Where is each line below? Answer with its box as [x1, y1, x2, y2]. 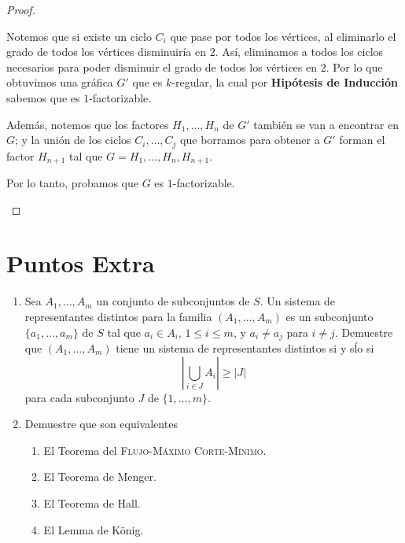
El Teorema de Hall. [43, 494, 141, 511]
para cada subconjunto [24, 389, 134, 405]
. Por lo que [326, 58, 383, 75]
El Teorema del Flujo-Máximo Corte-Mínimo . [43, 441, 267, 458]
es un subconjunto [285, 308, 374, 324]
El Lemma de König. [43, 521, 144, 537]
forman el [339, 131, 385, 148]
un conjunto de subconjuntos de [96, 293, 250, 309]
